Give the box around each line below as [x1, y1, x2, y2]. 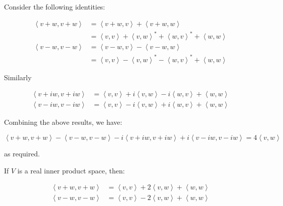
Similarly [4, 72, 32, 82]
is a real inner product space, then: [17, 165, 125, 175]
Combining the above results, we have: [4, 117, 122, 127]
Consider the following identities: [4, 2, 105, 12]
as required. [4, 148, 40, 158]
